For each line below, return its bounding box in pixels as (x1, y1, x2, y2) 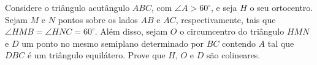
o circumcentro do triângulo (180, 25, 285, 38)
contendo (222, 36, 256, 49)
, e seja (211, 1, 237, 13)
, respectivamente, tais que (175, 13, 276, 26)
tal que (267, 36, 294, 49)
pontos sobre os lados (58, 13, 138, 26)
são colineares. (206, 49, 261, 61)
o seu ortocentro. (250, 1, 313, 13)
